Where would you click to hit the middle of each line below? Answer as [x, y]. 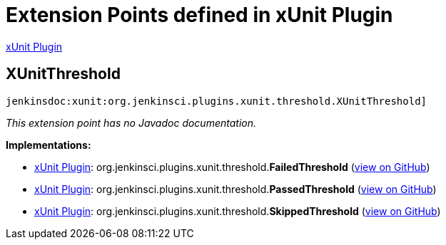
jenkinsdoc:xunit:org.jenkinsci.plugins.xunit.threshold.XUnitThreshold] [217, 101]
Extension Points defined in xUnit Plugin [199, 15]
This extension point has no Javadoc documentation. [131, 123]
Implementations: [49, 145]
